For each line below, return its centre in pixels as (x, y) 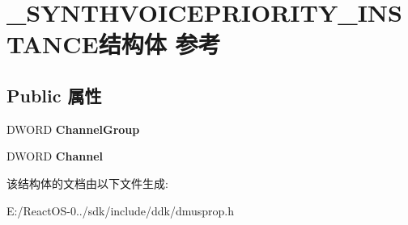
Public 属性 (54, 95)
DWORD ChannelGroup (73, 129)
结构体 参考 (159, 44)
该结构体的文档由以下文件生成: (87, 183)
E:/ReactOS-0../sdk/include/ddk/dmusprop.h (121, 210)
